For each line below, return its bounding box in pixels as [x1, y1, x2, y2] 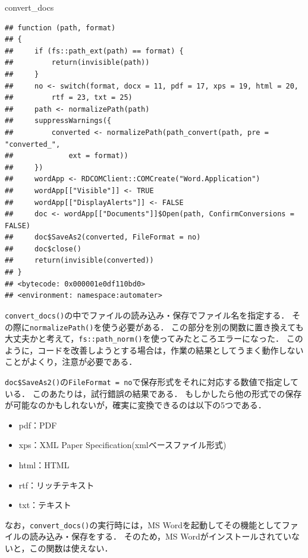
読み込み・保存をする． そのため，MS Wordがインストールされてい [29, 530, 292, 543]
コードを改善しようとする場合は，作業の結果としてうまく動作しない [37, 343, 304, 356]
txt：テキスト [18, 499, 71, 511]
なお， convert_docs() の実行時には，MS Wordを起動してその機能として [5, 518, 282, 531]
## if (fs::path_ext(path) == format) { [5, 46, 184, 55]
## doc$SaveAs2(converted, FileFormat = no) [5, 233, 201, 242]
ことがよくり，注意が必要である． [5, 355, 137, 368]
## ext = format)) [5, 152, 128, 160]
